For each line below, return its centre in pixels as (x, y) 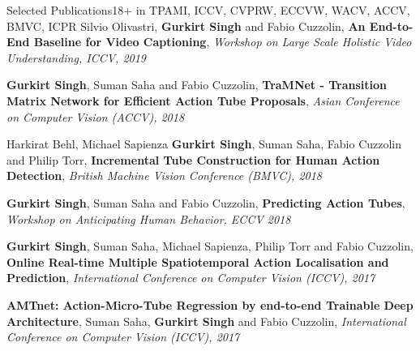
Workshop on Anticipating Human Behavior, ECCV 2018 (149, 218)
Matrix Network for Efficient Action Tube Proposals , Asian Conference (203, 100)
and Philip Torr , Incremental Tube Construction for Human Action (193, 159)
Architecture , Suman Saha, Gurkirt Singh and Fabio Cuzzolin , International (206, 321)
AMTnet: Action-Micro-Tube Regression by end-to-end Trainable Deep (210, 304)
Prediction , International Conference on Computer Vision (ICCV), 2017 (191, 278)
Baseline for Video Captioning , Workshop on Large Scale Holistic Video (223, 42)
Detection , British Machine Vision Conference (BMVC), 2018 (165, 175)
